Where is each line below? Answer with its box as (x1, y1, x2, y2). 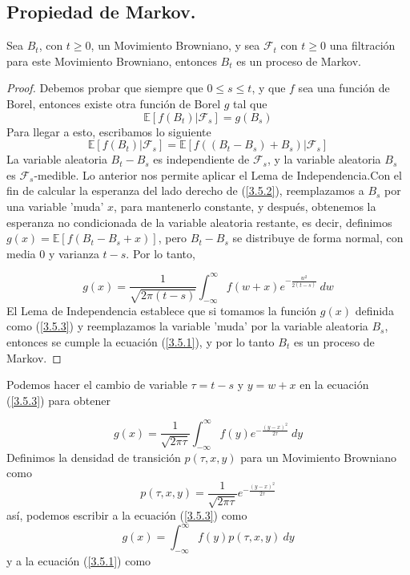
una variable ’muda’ (6, 197, 104, 214)
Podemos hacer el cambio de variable (6, 376, 187, 393)
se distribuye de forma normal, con (232, 229, 404, 246)
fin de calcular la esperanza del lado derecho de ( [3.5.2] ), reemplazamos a (6, 182, 364, 199)
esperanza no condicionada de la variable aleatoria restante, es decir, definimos (6, 213, 392, 230)
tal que (233, 95, 267, 111)
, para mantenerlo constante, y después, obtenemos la (114, 197, 376, 214)
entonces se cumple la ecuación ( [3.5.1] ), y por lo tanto (6, 334, 275, 350)
